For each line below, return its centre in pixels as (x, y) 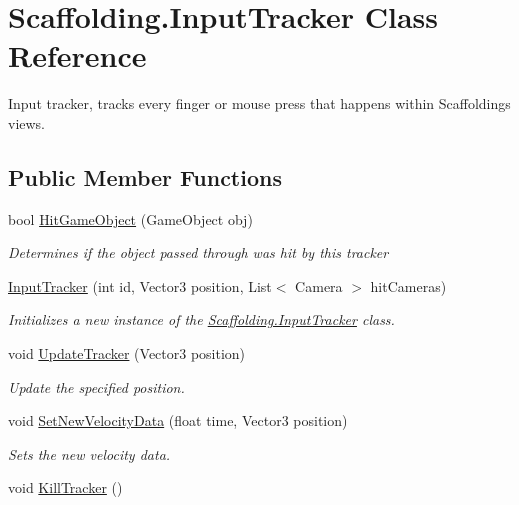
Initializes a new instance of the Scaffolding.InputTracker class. (201, 319)
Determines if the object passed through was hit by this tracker (198, 252)
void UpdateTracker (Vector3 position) (127, 353)
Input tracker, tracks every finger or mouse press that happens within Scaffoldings (259, 103)
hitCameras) (408, 285)
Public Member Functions (145, 176)
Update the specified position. (96, 386)
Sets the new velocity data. (89, 453)
